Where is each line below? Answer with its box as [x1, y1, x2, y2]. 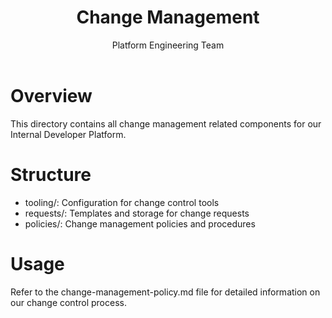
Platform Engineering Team [111, 39, 225, 51]
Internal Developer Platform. [10, 128, 127, 140]
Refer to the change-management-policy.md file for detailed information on [10, 286, 321, 298]
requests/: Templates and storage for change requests [24, 207, 250, 219]
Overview [10, 84, 93, 107]
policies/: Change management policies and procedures [24, 217, 256, 230]
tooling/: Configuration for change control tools [24, 196, 220, 208]
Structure [10, 163, 92, 186]
